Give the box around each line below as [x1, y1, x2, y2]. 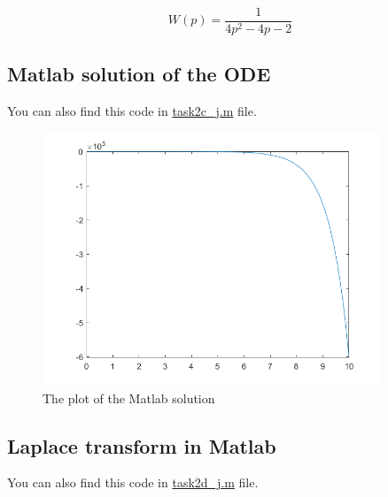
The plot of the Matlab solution [43, 388, 215, 407]
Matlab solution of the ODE [7, 60, 271, 88]
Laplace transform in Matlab [7, 432, 276, 459]
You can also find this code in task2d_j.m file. [7, 473, 259, 492]
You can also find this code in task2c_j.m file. [7, 102, 257, 120]
